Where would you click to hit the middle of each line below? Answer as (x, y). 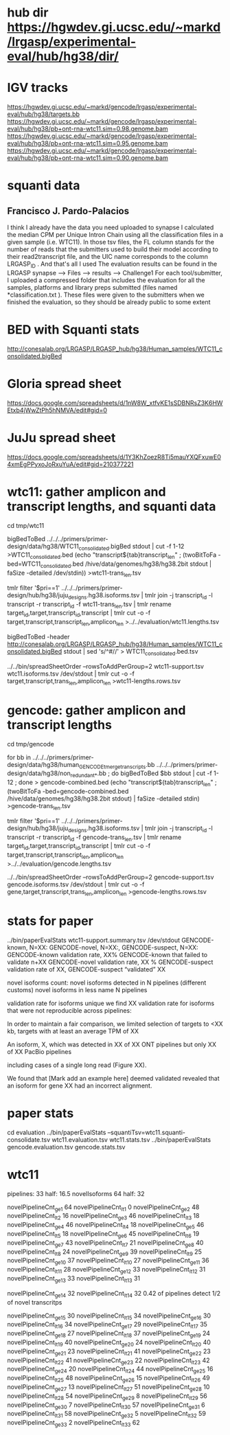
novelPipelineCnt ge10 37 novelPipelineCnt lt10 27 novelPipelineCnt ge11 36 (108, 1261)
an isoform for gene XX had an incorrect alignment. (80, 1086)
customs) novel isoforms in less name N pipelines (77, 989)
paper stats (41, 1113)
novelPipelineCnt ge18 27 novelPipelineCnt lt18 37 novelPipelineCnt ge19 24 (109, 1334)
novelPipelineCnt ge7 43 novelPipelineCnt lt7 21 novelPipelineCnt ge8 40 (105, 1243)
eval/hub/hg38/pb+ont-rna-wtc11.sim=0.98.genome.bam (88, 129)
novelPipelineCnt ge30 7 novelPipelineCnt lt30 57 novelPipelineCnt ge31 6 (106, 1405)
